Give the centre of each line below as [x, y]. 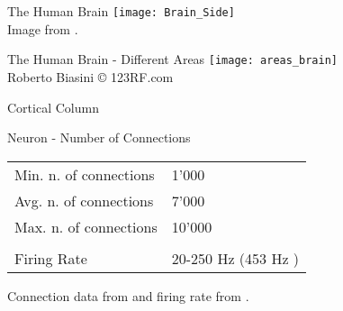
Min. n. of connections [85, 174]
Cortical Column [53, 107]
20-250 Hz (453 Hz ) [235, 258]
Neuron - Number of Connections [99, 137]
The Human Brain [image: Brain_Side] [121, 11]
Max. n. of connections [86, 226]
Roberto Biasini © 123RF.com [90, 76]
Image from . [43, 28]
